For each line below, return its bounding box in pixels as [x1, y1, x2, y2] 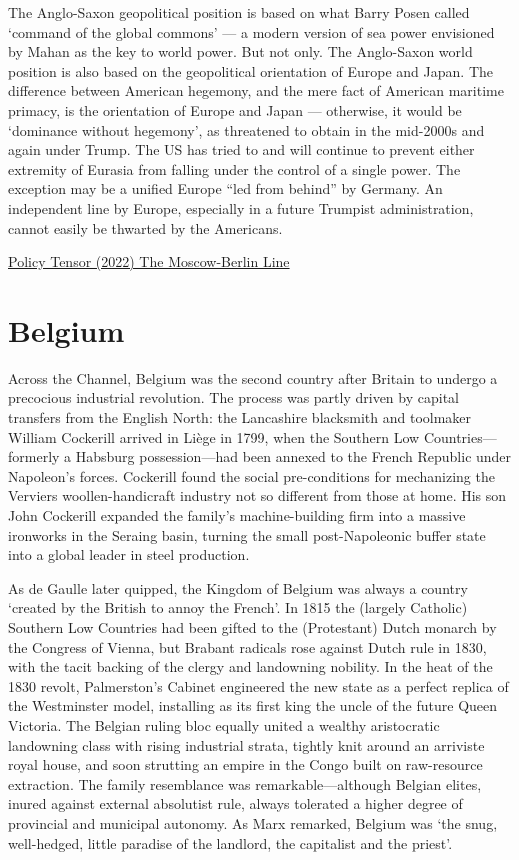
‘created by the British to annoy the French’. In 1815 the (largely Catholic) [8, 597, 468, 618]
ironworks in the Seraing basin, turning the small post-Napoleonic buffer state [8, 524, 486, 545]
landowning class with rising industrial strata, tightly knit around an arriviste [8, 734, 485, 755]
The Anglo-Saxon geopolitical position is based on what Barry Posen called [8, 2, 470, 22]
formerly [8, 446, 60, 467]
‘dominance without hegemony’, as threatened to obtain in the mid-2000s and [8, 119, 485, 140]
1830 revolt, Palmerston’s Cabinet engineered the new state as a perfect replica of [8, 675, 509, 696]
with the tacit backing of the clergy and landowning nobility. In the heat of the [8, 656, 493, 677]
